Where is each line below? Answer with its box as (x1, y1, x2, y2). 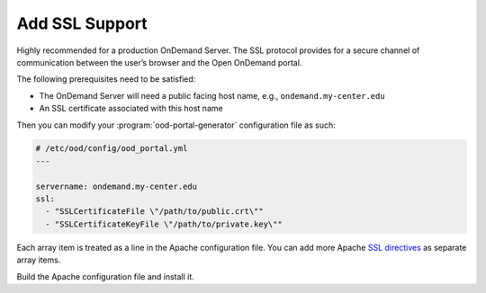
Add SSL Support (16, 13, 148, 33)
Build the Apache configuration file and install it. (16, 271, 195, 282)
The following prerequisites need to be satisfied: (16, 74, 196, 84)
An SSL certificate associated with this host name (39, 103, 224, 114)
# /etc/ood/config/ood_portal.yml (35, 144, 188, 154)
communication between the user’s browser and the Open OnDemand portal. (16, 57, 302, 67)
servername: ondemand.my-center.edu (35, 181, 198, 191)
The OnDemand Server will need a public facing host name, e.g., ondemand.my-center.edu (39, 90, 386, 101)
